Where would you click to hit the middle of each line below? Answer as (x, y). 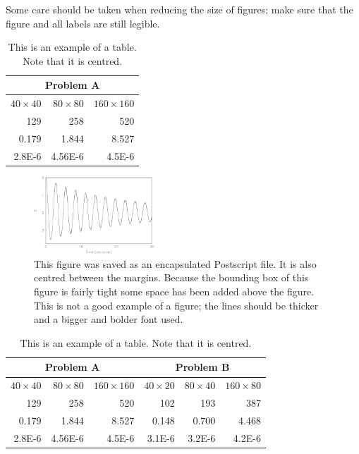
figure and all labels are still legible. (83, 23)
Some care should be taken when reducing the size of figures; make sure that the (179, 9)
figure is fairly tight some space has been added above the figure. (174, 292)
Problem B (202, 367)
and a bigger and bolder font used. (109, 319)
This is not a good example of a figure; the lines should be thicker (176, 305)
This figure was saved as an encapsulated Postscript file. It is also (175, 263)
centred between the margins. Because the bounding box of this (171, 277)
